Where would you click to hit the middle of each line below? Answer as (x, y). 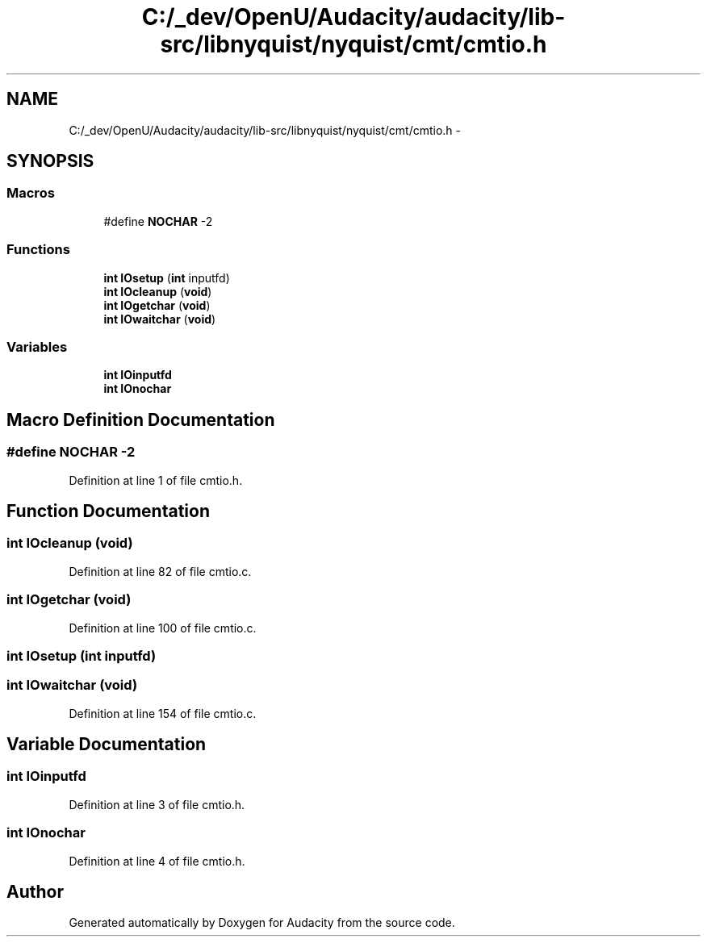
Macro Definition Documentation (141, 419)
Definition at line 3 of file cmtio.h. (157, 804)
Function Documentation (108, 511)
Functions (38, 250)
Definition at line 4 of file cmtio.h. (157, 861)
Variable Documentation (107, 745)
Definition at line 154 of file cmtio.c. (163, 713)
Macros (31, 193)
